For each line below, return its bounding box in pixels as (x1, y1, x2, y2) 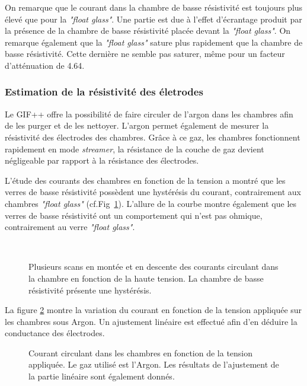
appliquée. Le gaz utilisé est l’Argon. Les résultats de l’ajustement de (28, 358, 279, 371)
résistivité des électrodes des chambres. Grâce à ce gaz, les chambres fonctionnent (5, 130, 300, 143)
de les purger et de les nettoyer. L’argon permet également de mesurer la (5, 119, 269, 132)
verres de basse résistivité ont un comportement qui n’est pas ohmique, (5, 209, 263, 221)
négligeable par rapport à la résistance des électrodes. (5, 154, 199, 167)
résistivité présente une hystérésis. (28, 283, 152, 296)
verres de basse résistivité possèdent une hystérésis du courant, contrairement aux (5, 186, 301, 198)
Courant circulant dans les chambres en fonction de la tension (28, 346, 253, 359)
